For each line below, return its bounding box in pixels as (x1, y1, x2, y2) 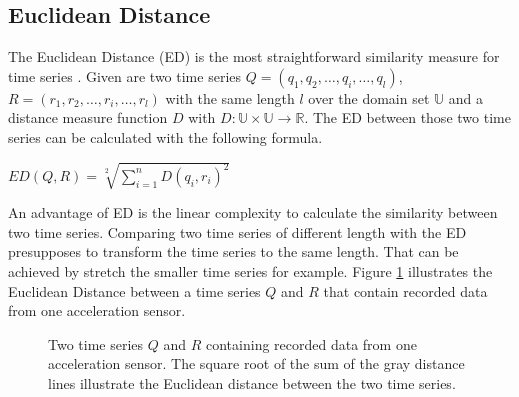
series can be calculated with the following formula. (8, 126, 323, 147)
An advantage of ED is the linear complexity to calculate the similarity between (8, 202, 498, 223)
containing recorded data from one (206, 333, 417, 354)
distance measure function (8, 107, 168, 128)
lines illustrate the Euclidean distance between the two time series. (48, 372, 456, 393)
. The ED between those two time (304, 107, 511, 128)
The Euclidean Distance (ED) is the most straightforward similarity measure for (8, 46, 500, 67)
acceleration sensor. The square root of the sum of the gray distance (48, 353, 465, 374)
